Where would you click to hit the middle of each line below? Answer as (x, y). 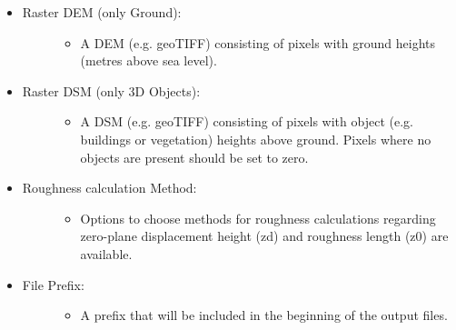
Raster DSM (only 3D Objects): (111, 90)
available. (106, 253)
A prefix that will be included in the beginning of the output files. (264, 315)
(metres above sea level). (149, 60)
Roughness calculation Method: (109, 188)
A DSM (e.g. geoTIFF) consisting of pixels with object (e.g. (247, 121)
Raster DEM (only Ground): (102, 12)
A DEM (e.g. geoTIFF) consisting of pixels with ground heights (258, 42)
